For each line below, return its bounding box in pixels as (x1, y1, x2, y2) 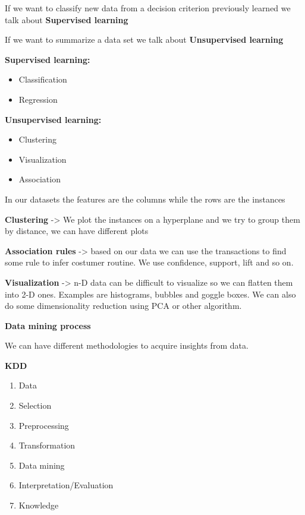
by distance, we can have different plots (5, 225, 149, 237)
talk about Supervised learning (5, 13, 128, 26)
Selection (18, 399, 52, 412)
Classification (18, 73, 67, 86)
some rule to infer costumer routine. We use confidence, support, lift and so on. (5, 256, 294, 268)
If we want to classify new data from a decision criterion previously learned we (5, 2, 291, 14)
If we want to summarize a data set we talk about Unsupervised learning (5, 33, 284, 46)
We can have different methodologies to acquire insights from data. (5, 339, 249, 352)
